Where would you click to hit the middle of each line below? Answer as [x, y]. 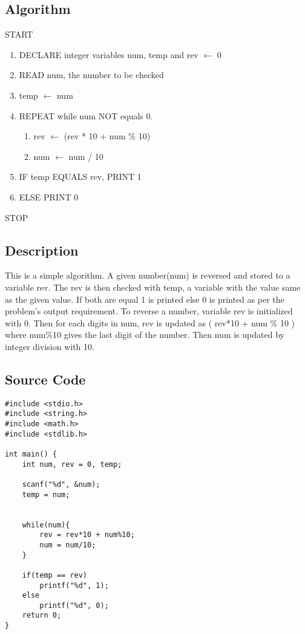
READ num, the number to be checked [91, 75]
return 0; [42, 616]
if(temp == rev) [55, 575]
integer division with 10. [50, 346]
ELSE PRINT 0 [49, 196]
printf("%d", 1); [74, 585]
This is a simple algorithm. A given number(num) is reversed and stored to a [148, 275]
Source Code [45, 379]
